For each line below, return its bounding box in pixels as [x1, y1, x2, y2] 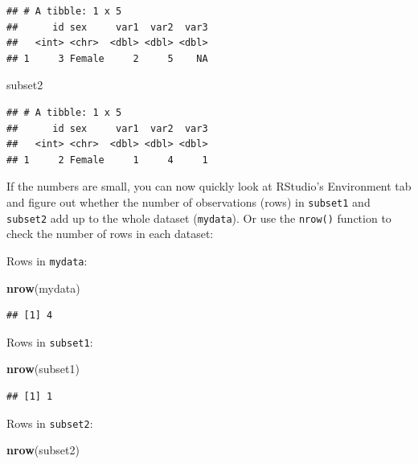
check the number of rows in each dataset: [6, 225, 214, 242]
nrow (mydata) [6, 279, 80, 296]
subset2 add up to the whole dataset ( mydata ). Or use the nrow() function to [6, 209, 391, 226]
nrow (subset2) [6, 441, 80, 458]
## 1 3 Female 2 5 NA [6, 52, 208, 64]
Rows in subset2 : [6, 414, 93, 431]
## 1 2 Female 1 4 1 [6, 154, 208, 166]
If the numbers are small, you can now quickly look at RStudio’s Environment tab [6, 178, 412, 195]
